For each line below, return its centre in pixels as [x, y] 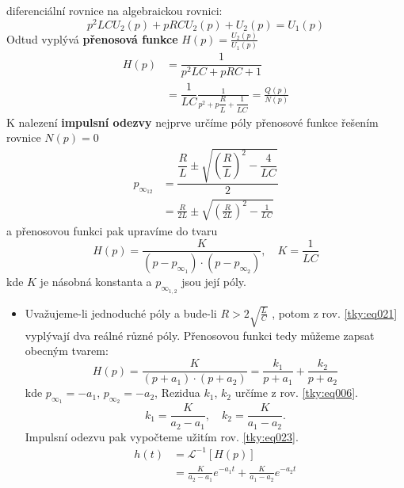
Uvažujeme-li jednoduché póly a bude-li [121, 313]
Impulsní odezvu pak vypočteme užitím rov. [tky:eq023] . [162, 436]
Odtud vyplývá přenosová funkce [92, 38]
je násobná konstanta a [96, 282]
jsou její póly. [214, 282]
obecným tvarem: [67, 351]
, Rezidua [177, 393]
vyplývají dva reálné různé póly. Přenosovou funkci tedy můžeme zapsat [200, 335]
